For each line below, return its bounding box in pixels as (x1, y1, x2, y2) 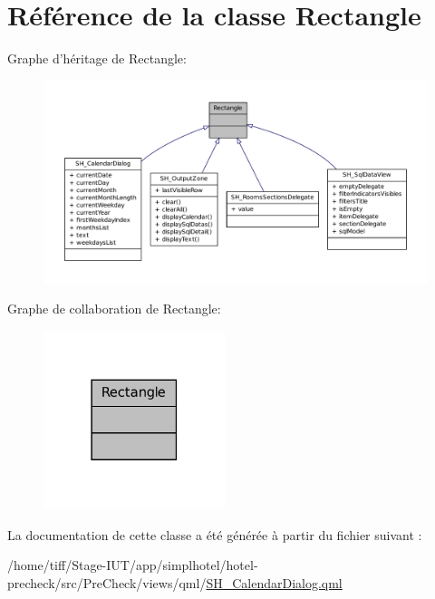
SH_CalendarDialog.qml (206, 573, 343, 592)
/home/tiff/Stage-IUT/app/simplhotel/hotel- (7, 556, 258, 575)
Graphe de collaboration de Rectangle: (7, 298, 221, 317)
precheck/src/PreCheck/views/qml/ (7, 573, 207, 592)
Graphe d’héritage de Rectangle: (7, 49, 187, 68)
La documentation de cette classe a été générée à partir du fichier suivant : (7, 525, 422, 544)
